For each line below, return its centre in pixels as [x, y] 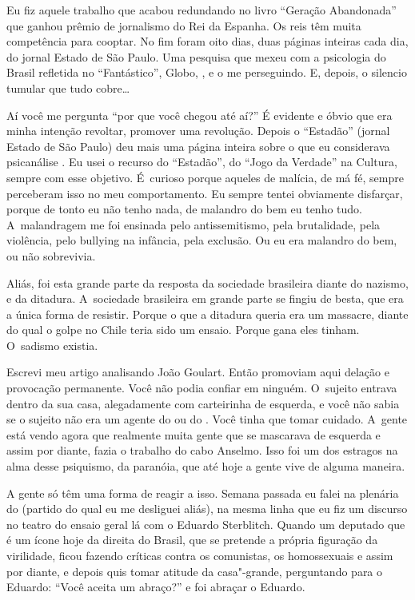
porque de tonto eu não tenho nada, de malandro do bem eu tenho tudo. [185, 209]
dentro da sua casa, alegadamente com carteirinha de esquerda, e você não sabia [203, 403]
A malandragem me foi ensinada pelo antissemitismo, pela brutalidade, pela [194, 224]
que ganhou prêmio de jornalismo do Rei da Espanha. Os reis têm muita [184, 25]
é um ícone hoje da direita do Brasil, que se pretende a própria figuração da [192, 540]
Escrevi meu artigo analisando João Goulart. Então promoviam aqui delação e [198, 372]
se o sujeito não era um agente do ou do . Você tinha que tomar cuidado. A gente [207, 419]
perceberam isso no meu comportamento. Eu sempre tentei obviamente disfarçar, [205, 193]
